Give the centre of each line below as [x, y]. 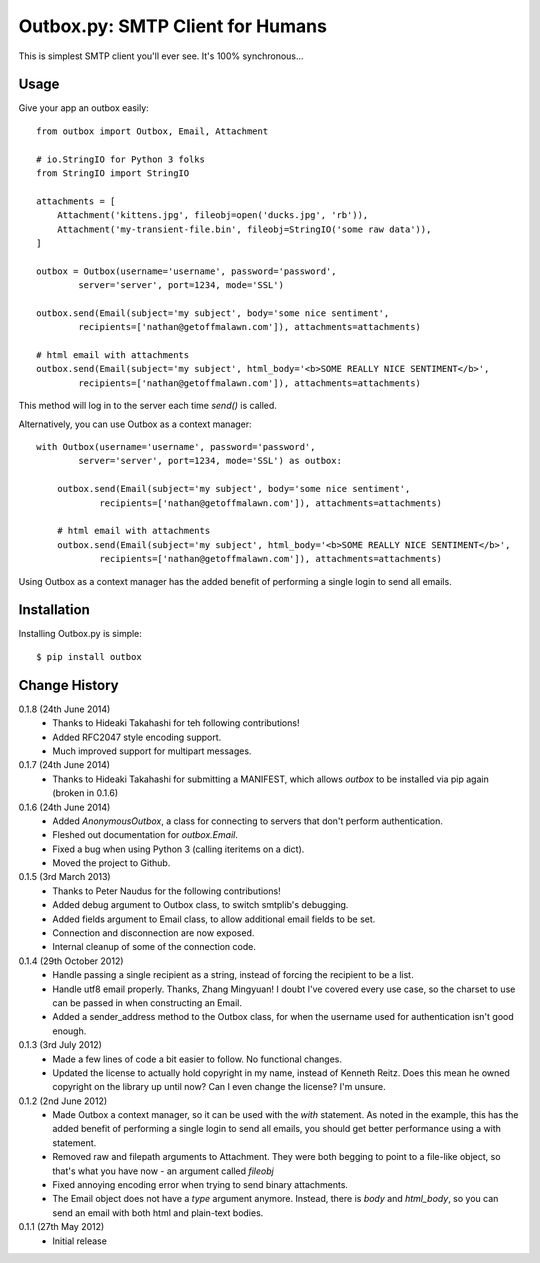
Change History [68, 685]
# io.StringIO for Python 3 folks [120, 159]
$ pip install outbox [89, 656]
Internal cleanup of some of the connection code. [154, 947]
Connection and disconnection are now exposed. [153, 933]
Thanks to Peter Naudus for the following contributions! [166, 891]
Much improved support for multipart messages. [152, 751]
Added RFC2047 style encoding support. [137, 737]
